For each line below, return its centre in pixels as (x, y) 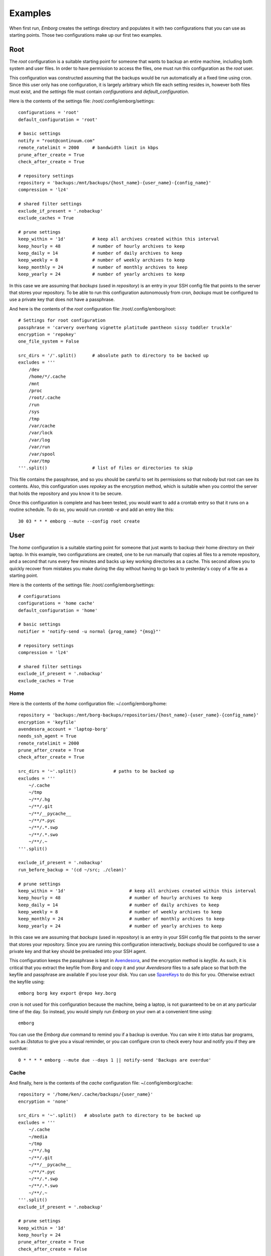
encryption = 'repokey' (47, 334)
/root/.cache (44, 398)
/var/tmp (39, 461)
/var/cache (42, 426)
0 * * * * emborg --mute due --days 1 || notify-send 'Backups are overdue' (115, 1060)
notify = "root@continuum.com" (57, 140)
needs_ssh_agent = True (47, 736)
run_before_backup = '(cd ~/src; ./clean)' (73, 870)
